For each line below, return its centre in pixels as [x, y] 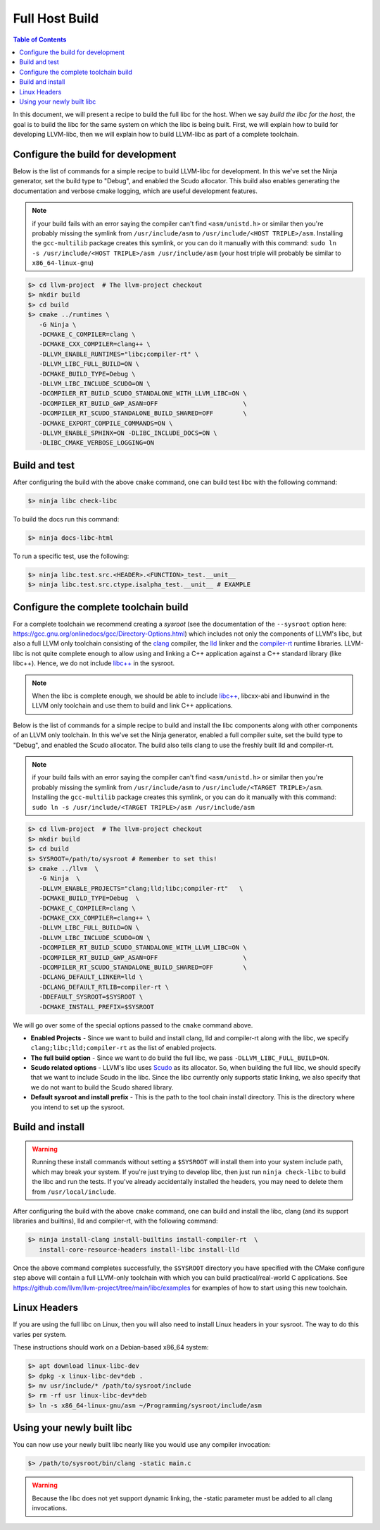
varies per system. [40, 1334]
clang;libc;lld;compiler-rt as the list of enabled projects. [123, 1048]
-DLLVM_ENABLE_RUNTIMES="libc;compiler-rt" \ [119, 354]
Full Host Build [56, 18]
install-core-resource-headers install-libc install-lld [139, 1250]
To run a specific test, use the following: [71, 556]
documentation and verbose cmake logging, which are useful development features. [135, 191]
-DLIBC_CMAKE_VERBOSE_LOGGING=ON [97, 443]
